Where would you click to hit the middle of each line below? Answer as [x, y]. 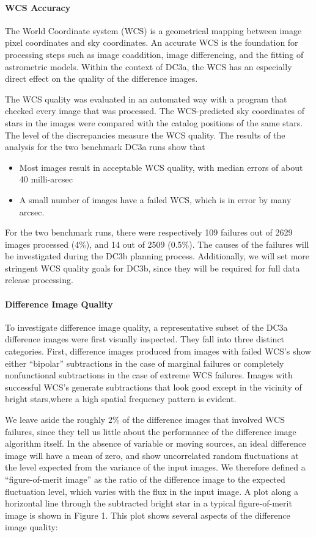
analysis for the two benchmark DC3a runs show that [105, 147]
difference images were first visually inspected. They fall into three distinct [145, 339]
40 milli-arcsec [46, 179]
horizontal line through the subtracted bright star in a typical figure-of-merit [149, 503]
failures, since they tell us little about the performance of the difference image [151, 431]
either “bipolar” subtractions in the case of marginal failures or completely [145, 363]
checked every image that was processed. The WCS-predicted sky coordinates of [155, 111]
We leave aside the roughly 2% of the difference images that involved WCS [145, 420]
